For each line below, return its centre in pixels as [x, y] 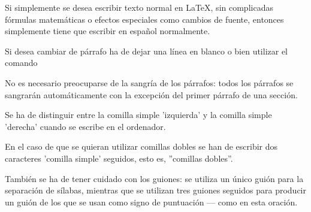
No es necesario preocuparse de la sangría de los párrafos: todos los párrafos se [149, 82]
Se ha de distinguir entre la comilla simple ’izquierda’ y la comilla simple [138, 115]
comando [21, 63]
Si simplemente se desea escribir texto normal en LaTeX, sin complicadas [139, 7]
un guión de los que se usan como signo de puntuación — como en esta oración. [151, 202]
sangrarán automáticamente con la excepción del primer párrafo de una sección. [151, 94]
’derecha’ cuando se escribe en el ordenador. [85, 126]
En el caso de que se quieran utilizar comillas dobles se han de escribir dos [141, 146]
